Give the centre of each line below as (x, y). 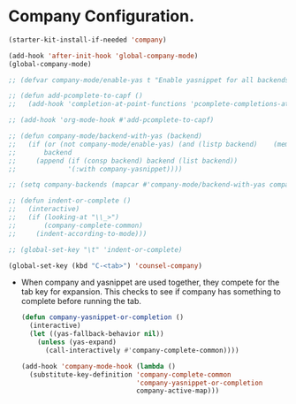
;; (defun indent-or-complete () (70, 201)
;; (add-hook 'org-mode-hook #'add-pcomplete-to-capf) (111, 120)
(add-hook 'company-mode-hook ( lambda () (99, 366)
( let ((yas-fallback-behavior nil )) (97, 334)
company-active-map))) (178, 391)
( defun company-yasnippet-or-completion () (102, 317)
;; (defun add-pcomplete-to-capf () (76, 96)
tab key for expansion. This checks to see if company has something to (151, 292)
